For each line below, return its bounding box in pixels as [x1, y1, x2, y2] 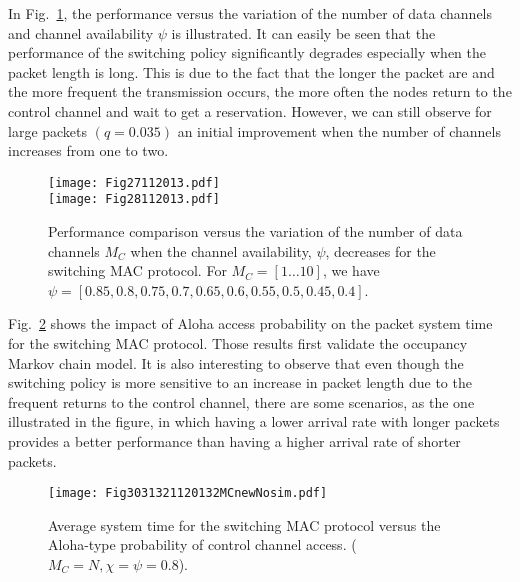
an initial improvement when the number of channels [177, 120, 501, 141]
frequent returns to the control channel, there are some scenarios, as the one [8, 391, 475, 412]
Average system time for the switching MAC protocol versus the [48, 514, 441, 535]
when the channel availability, [130, 240, 312, 261]
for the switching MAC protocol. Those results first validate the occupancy [8, 333, 468, 354]
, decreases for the [325, 240, 436, 261]
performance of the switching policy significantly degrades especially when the [8, 42, 486, 63]
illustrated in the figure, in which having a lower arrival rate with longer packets [8, 411, 500, 432]
